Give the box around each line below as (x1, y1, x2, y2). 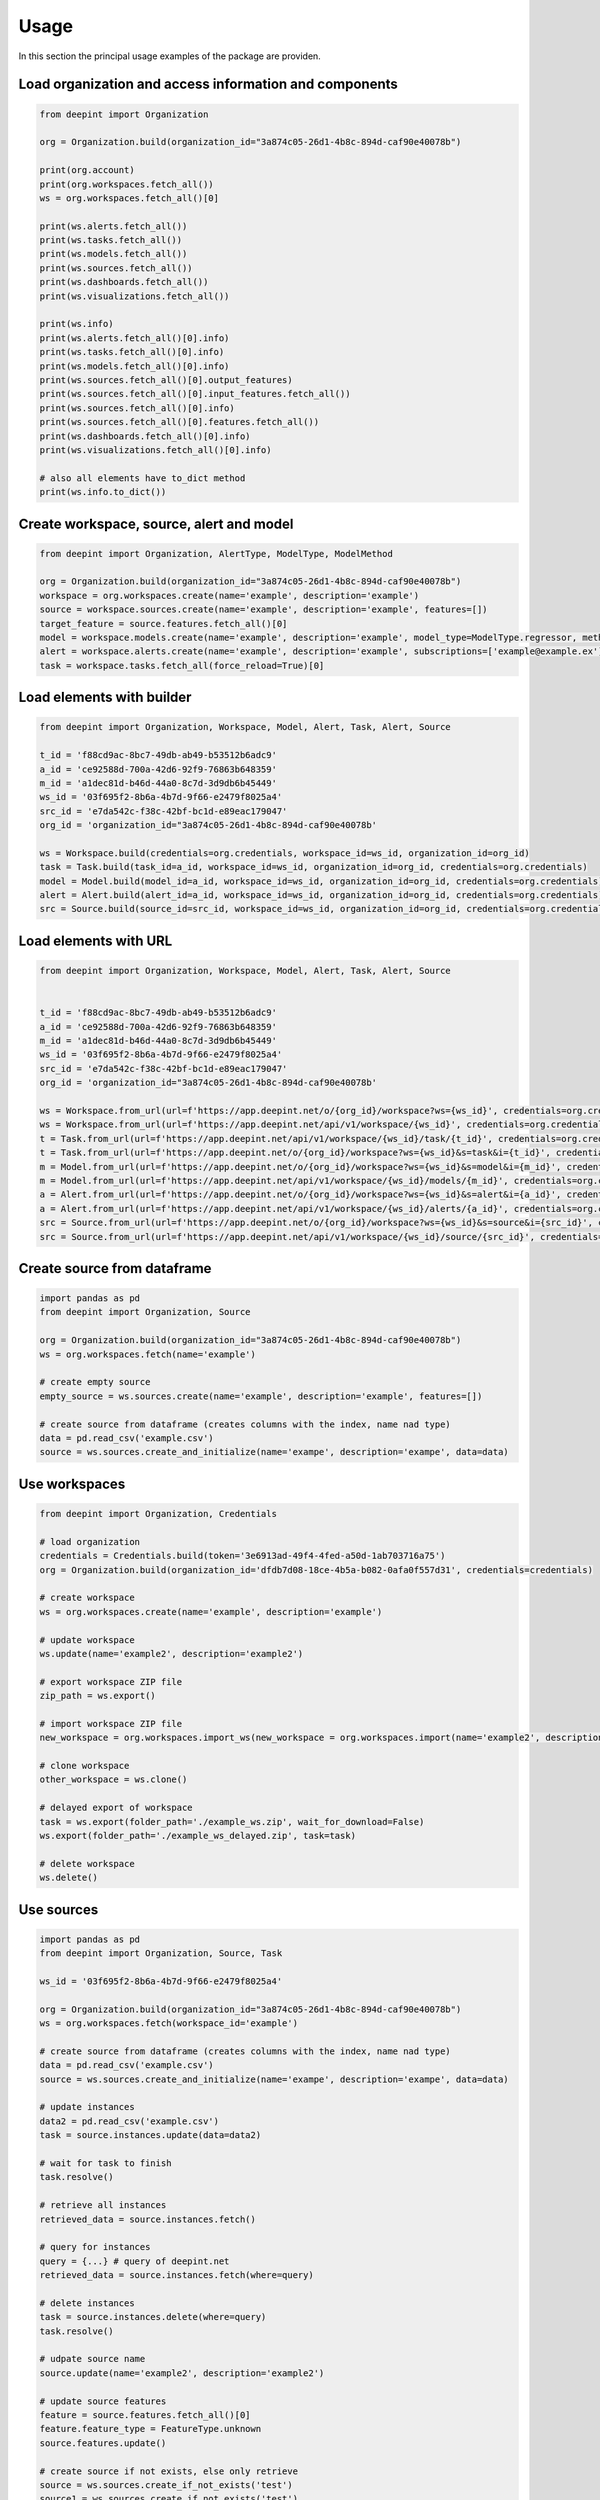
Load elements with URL (18, 932, 173, 949)
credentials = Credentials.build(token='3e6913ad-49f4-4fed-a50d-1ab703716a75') (39, 1550, 446, 1562)
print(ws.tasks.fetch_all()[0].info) (39, 346, 225, 358)
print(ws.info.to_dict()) (39, 486, 167, 498)
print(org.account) (39, 165, 135, 176)
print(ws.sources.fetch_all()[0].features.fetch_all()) (39, 416, 320, 428)
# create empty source (39, 1376, 151, 1388)
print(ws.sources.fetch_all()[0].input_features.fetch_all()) (39, 388, 351, 400)
